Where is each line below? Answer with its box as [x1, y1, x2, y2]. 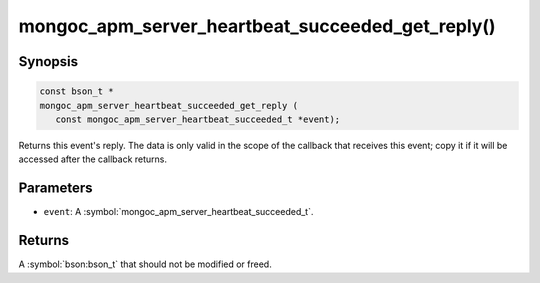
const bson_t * [39, 86, 114, 97]
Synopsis [18, 53, 79, 70]
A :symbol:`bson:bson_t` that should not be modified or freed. [18, 258, 272, 270]
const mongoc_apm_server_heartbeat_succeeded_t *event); [55, 113, 341, 125]
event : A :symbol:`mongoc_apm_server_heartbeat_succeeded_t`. [43, 206, 314, 218]
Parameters [18, 180, 93, 197]
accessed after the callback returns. [18, 153, 168, 165]
